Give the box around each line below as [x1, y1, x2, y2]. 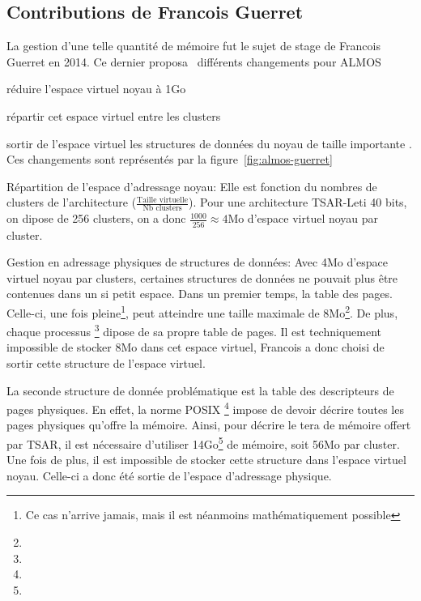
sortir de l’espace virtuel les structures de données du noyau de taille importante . [6, 134, 412, 151]
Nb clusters [142, 204, 182, 213]
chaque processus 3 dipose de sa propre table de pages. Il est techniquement [6, 321, 382, 339]
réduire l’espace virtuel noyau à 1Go [6, 80, 186, 97]
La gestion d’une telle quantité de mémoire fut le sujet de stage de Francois [6, 37, 381, 54]
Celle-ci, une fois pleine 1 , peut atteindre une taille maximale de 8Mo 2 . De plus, [6, 301, 398, 321]
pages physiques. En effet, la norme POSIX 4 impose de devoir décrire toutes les [6, 399, 404, 417]
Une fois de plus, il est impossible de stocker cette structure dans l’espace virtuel [6, 451, 406, 468]
